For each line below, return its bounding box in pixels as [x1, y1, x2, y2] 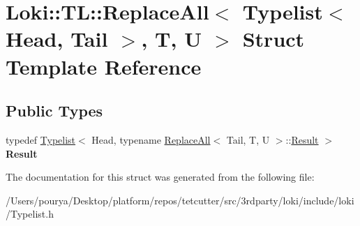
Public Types [6, 100, 103, 121]
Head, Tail [6, 24, 108, 53]
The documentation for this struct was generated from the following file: [6, 169, 315, 184]
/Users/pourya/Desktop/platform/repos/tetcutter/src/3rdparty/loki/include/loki [6, 193, 354, 207]
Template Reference [6, 52, 202, 80]
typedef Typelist [6, 132, 76, 146]
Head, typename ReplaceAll [91, 132, 211, 146]
